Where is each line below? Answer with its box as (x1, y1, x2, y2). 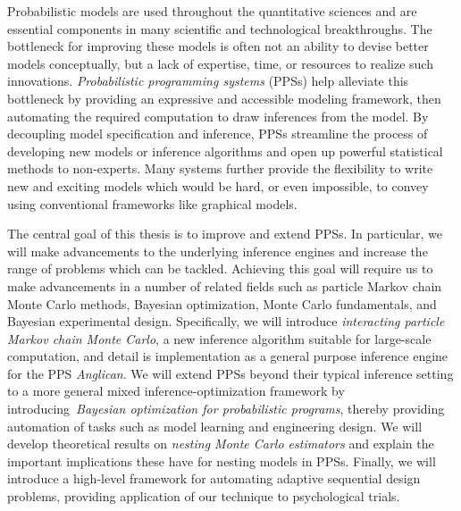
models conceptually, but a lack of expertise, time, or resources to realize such (7, 54, 433, 72)
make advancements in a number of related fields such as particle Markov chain (7, 276, 442, 295)
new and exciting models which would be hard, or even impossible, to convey (7, 176, 429, 195)
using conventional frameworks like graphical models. (7, 194, 298, 213)
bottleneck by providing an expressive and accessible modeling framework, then (7, 88, 441, 107)
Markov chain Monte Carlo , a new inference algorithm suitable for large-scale (7, 329, 432, 348)
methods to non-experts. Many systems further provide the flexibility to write (7, 159, 433, 178)
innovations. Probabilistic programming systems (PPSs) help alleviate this (7, 71, 409, 90)
